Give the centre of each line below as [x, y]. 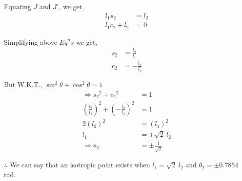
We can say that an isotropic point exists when [80, 165]
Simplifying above [30, 42]
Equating [18, 6]
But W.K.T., [23, 84]
